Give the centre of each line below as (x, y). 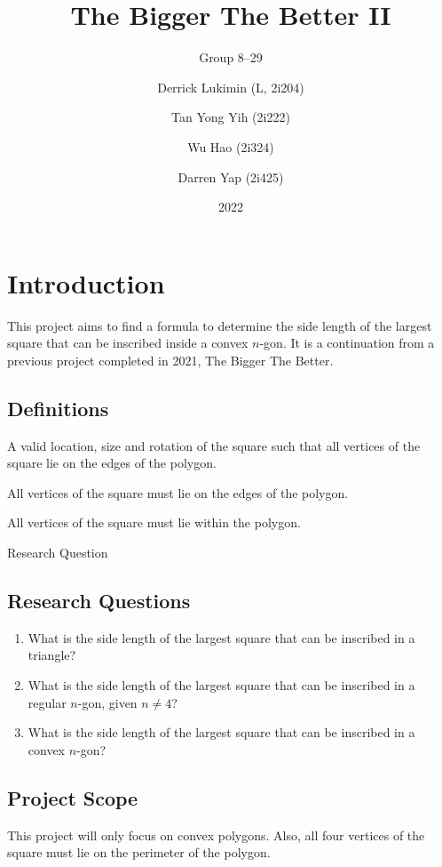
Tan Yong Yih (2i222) (231, 117)
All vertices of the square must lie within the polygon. (154, 522)
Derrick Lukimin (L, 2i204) (231, 87)
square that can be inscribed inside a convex (128, 343)
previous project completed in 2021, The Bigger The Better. (170, 360)
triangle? (52, 655)
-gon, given (107, 702)
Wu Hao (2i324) (231, 146)
